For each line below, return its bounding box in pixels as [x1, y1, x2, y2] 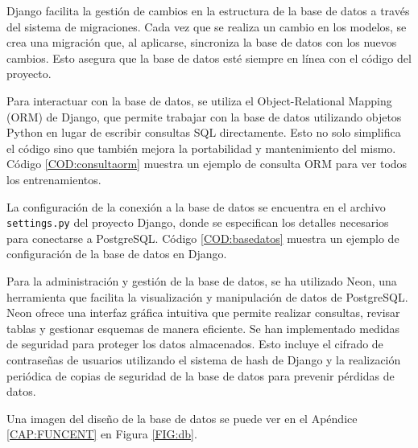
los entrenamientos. [6, 171, 101, 187]
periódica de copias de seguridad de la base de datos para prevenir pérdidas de [6, 367, 395, 384]
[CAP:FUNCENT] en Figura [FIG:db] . [6, 425, 197, 442]
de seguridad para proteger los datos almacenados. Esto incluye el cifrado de [6, 335, 383, 352]
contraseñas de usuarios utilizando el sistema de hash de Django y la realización [6, 351, 401, 368]
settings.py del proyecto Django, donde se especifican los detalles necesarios [6, 214, 389, 231]
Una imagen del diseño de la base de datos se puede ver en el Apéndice [6, 409, 358, 426]
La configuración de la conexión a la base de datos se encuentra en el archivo [6, 198, 386, 215]
